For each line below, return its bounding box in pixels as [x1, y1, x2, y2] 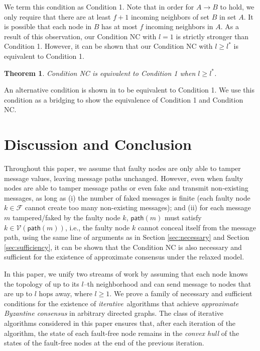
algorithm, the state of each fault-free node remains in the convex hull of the [4, 327, 239, 338]
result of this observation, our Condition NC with [4, 31, 157, 41]
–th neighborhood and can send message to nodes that [83, 278, 251, 289]
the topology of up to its [4, 278, 79, 289]
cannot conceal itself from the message [138, 222, 256, 232]
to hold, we [220, 2, 254, 12]
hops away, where [39, 288, 92, 299]
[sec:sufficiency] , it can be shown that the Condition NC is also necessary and [4, 241, 242, 252]
